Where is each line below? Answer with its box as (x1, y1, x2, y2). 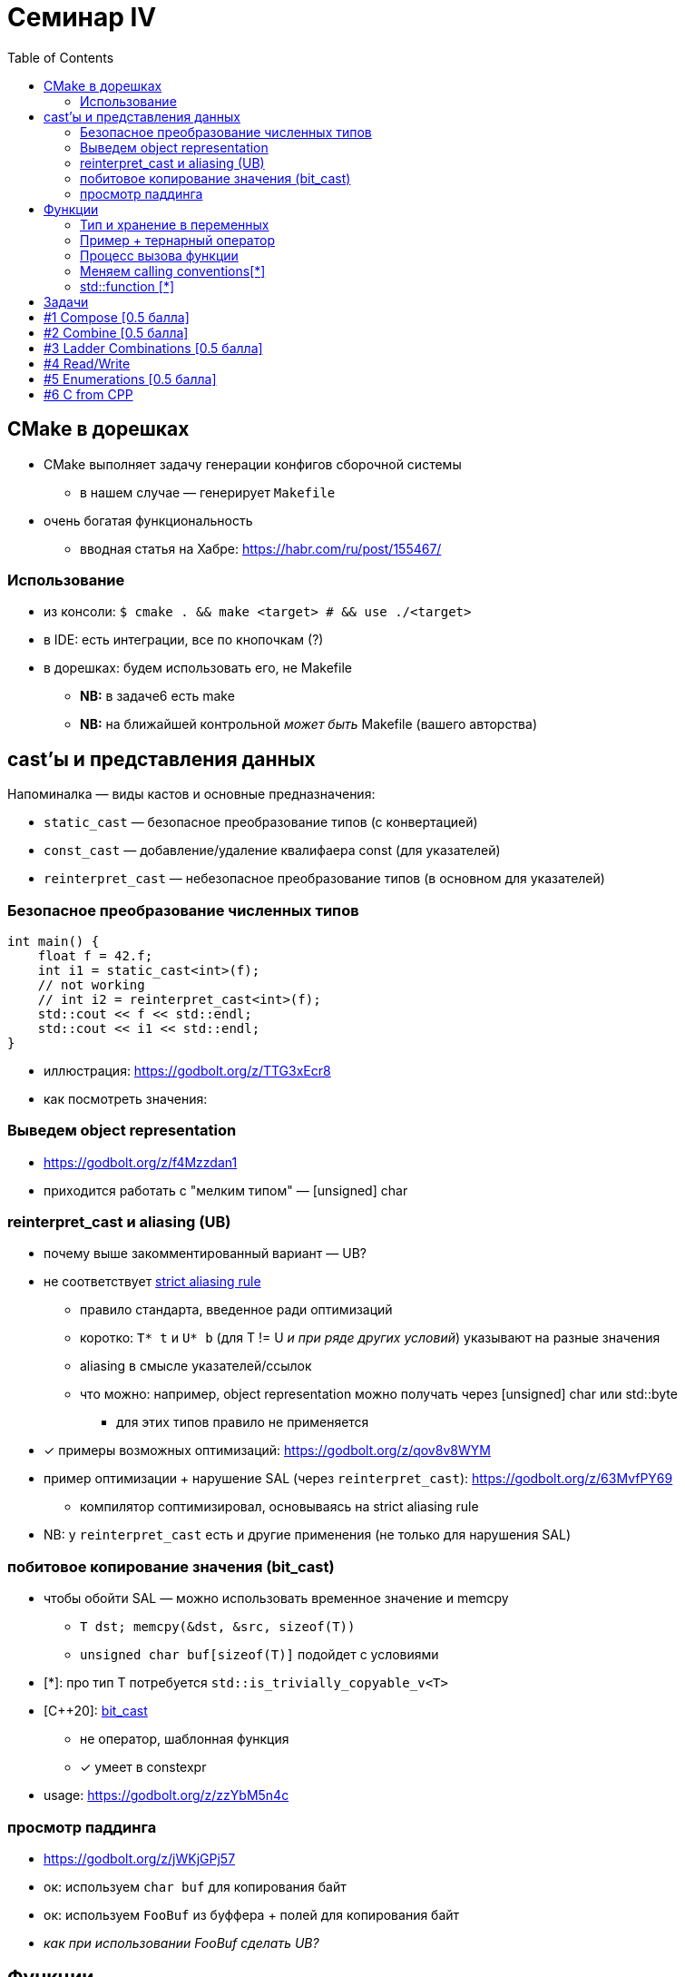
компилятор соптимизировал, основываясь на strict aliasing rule (80, 1499, 479, 1515)
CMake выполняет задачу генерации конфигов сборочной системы (44, 456, 462, 472)
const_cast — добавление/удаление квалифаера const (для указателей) (44, 842, 501, 859)
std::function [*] (80, 278, 175, 294)
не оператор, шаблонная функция (80, 1731, 289, 1747)
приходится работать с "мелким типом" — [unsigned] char (44, 1182, 408, 1198)
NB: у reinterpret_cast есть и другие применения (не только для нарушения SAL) (44, 1527, 571, 1543)
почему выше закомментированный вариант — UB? (44, 1245, 367, 1262)
